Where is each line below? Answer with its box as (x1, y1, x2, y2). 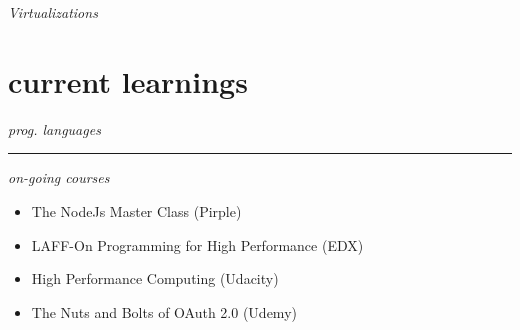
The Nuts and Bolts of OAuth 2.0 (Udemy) (31, 301, 297, 322)
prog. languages (8, 118, 101, 139)
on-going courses (8, 167, 110, 188)
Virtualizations (8, 2, 98, 22)
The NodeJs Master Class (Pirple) (31, 200, 242, 221)
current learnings (8, 60, 248, 101)
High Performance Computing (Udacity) (31, 268, 279, 289)
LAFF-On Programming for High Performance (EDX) (31, 234, 364, 255)
